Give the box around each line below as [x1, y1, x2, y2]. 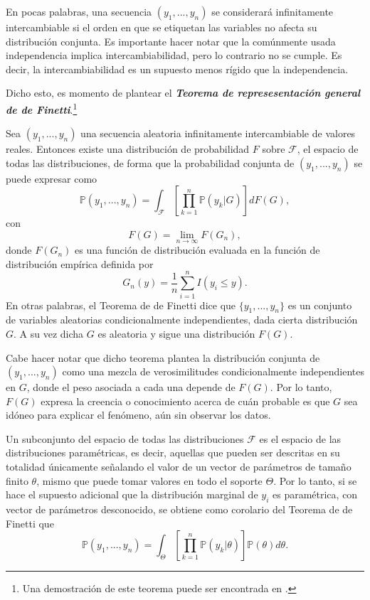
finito [6, 473, 28, 488]
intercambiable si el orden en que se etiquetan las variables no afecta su [6, 20, 317, 34]
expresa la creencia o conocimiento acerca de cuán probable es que [41, 393, 330, 408]
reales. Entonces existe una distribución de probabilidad [6, 141, 250, 156]
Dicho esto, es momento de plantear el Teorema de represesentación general [6, 85, 361, 100]
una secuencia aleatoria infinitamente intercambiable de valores [80, 126, 356, 141]
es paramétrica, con [272, 487, 358, 502]
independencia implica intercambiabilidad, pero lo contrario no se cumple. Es [6, 48, 342, 63]
